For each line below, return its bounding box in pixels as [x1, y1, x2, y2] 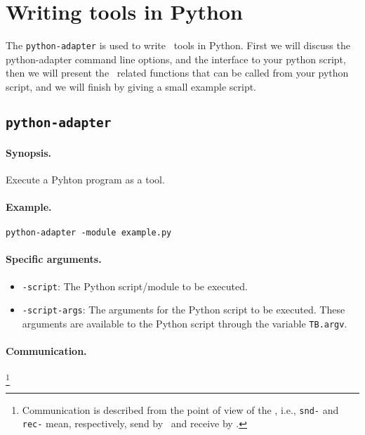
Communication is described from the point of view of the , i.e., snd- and [22, 402, 339, 417]
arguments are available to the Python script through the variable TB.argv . [22, 316, 347, 330]
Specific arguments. [6, 252, 102, 266]
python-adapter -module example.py [6, 228, 172, 238]
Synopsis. [6, 145, 52, 160]
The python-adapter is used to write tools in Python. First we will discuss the [6, 38, 350, 53]
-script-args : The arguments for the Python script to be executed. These [22, 302, 345, 317]
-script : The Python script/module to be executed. [22, 278, 248, 293]
